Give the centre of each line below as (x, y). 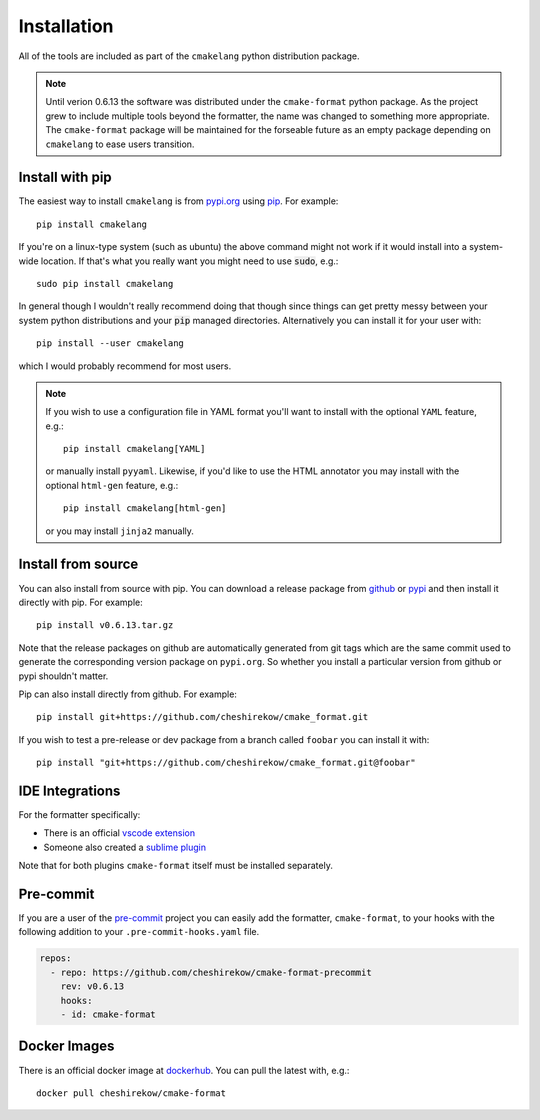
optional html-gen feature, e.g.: (112, 485)
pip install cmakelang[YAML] (134, 449)
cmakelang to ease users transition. (120, 144)
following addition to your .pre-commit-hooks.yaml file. (139, 932)
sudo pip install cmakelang (105, 283)
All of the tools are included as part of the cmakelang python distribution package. (189, 56)
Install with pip (65, 177)
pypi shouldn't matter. (63, 676)
